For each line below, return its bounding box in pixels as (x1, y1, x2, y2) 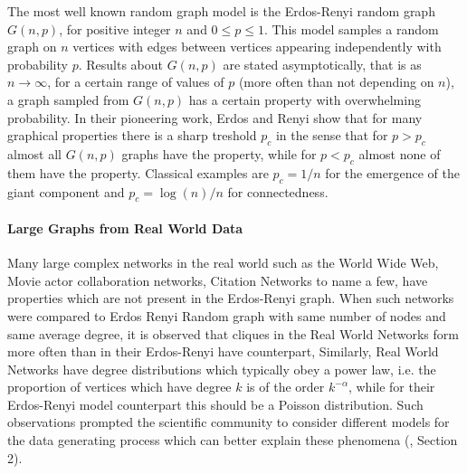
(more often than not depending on (238, 72, 434, 91)
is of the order (246, 377, 325, 396)
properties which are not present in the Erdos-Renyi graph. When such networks (7, 289, 454, 308)
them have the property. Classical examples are (7, 163, 269, 182)
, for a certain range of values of (47, 72, 224, 91)
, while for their (348, 377, 435, 396)
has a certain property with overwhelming (188, 90, 421, 109)
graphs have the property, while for (121, 144, 317, 163)
